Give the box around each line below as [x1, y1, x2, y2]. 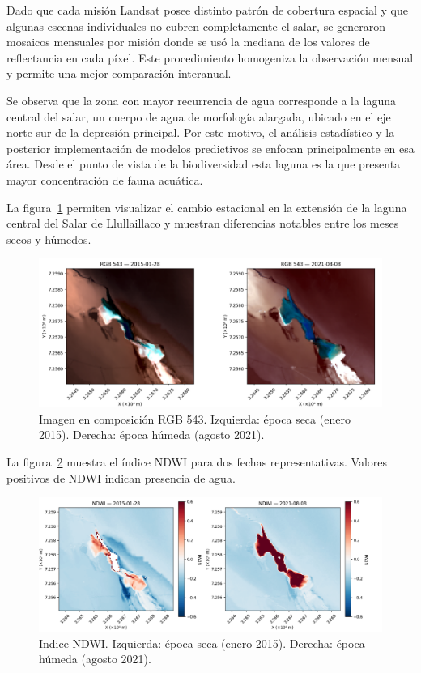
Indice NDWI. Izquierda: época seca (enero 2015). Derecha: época [39, 634, 365, 651]
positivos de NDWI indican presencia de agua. [6, 469, 236, 486]
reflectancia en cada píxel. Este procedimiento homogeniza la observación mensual [6, 49, 414, 66]
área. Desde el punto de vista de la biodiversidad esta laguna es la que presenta [6, 155, 401, 173]
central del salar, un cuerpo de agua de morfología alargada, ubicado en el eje [6, 108, 391, 125]
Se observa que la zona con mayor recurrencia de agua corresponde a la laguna [6, 92, 397, 109]
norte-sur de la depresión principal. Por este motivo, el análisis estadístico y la [6, 124, 395, 141]
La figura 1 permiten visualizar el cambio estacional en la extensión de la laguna [6, 198, 407, 215]
